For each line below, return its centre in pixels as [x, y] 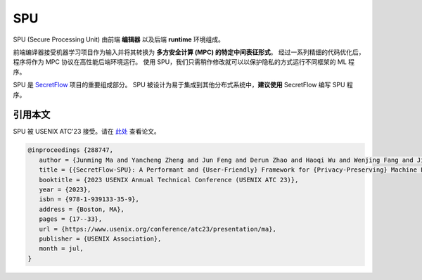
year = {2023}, [65, 189]
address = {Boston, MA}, [82, 209]
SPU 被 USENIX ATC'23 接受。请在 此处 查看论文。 [87, 132]
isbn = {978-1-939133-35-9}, [89, 199]
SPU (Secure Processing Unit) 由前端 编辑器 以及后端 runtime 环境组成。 [119, 39]
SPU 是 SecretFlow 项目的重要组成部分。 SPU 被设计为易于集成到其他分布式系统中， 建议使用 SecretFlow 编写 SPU [179, 85]
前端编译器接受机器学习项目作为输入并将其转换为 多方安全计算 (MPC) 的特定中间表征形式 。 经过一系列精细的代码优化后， [189, 52]
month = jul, [62, 249]
